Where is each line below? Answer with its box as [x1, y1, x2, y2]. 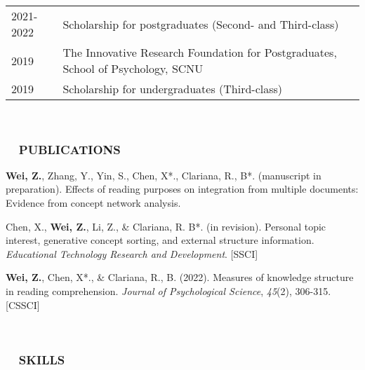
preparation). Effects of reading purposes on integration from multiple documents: [6, 181, 359, 196]
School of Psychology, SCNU [62, 60, 204, 76]
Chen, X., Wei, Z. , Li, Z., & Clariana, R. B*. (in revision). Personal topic [6, 219, 326, 233]
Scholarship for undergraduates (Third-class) [62, 81, 283, 97]
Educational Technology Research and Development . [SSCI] [6, 246, 258, 261]
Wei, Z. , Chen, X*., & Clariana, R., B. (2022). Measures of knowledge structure [6, 270, 354, 285]
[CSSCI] [6, 297, 40, 312]
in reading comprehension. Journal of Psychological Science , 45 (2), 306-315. [6, 283, 331, 298]
